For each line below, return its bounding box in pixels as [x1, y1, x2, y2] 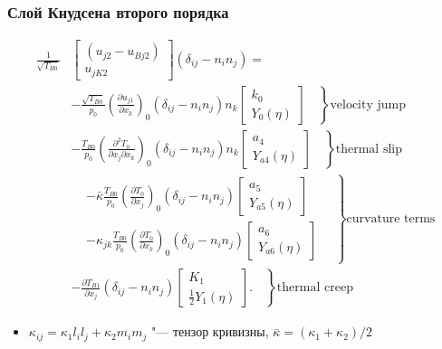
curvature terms [346, 212, 436, 225]
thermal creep [276, 281, 353, 295]
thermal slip [335, 142, 402, 156]
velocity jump [330, 98, 406, 111]
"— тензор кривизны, [151, 322, 269, 341]
